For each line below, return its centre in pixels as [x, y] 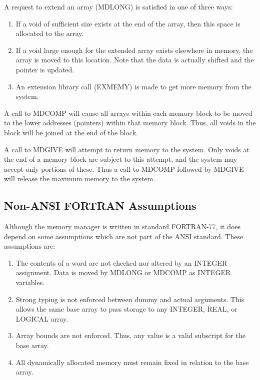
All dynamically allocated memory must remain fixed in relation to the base [132, 362]
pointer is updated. [45, 69]
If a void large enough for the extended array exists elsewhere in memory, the [134, 50]
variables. [30, 282]
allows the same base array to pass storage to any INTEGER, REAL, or [126, 309]
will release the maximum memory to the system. [80, 179]
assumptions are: [30, 246]
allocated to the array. [50, 33]
